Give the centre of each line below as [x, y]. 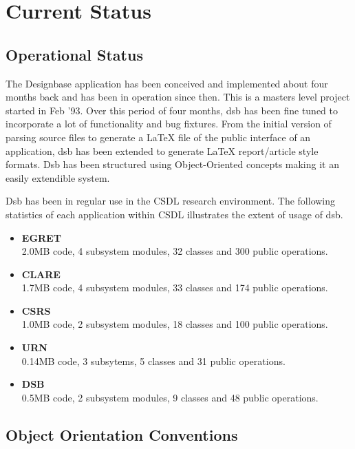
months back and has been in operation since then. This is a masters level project [178, 97]
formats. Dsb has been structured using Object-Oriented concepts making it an [172, 164]
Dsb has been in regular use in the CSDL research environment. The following [171, 201]
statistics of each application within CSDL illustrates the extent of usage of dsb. [174, 214]
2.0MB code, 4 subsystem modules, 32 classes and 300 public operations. [175, 251]
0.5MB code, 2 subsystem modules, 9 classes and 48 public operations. [170, 397]
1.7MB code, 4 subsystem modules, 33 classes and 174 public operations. [175, 288]
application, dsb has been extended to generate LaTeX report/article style [162, 150]
